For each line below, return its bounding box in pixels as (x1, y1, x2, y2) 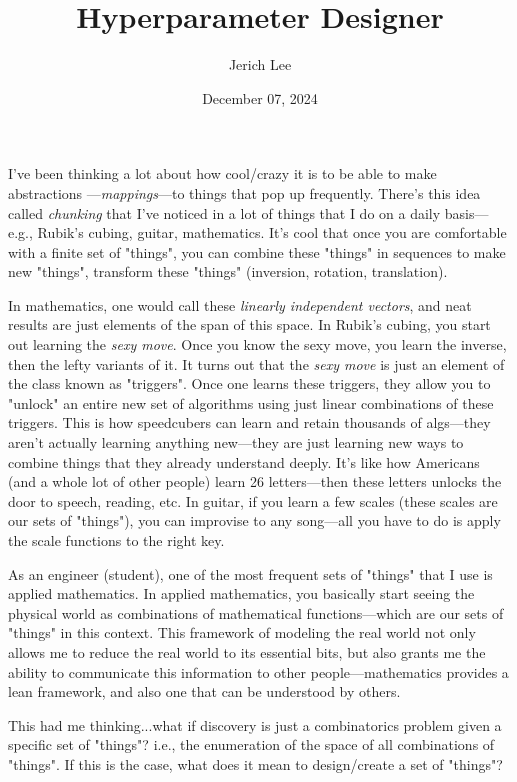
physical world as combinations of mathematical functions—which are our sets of (8, 602, 504, 623)
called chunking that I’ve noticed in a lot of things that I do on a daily (8, 202, 441, 223)
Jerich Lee (228, 54, 292, 75)
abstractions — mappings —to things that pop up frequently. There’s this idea (8, 182, 481, 203)
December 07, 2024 (202, 87, 318, 108)
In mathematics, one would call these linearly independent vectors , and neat (8, 294, 472, 315)
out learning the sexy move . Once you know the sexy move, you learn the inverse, (8, 334, 507, 355)
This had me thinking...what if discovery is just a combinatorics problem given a (8, 714, 502, 735)
